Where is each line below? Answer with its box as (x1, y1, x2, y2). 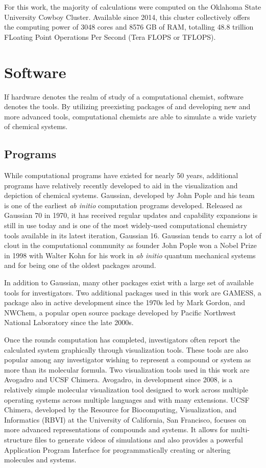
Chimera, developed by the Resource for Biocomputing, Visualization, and (4, 404, 237, 415)
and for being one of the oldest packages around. (4, 260, 156, 270)
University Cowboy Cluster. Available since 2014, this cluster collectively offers (4, 11, 250, 22)
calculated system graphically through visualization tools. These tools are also (4, 344, 248, 355)
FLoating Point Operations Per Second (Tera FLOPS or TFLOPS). (4, 31, 216, 42)
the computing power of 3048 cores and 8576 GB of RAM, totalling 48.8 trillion (4, 21, 254, 32)
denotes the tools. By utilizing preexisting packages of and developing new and (4, 101, 251, 112)
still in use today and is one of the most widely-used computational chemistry (4, 220, 248, 231)
